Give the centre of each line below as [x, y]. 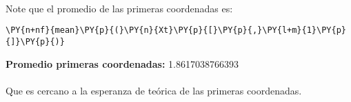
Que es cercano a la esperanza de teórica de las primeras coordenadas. [154, 90]
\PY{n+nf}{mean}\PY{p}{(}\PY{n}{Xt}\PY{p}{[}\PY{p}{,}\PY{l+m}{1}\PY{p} [176, 30]
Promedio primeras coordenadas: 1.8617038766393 [122, 63]
